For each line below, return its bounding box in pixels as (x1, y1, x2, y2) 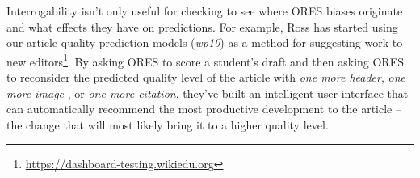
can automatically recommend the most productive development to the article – (6, 100, 401, 117)
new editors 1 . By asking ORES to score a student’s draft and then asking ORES (6, 50, 404, 70)
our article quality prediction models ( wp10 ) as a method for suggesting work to (6, 34, 403, 51)
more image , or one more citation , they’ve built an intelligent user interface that (6, 84, 409, 101)
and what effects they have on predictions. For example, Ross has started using (6, 18, 398, 35)
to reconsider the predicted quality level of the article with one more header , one (6, 69, 405, 86)
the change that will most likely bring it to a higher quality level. (6, 116, 329, 133)
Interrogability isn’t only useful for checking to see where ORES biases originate (6, 2, 403, 19)
